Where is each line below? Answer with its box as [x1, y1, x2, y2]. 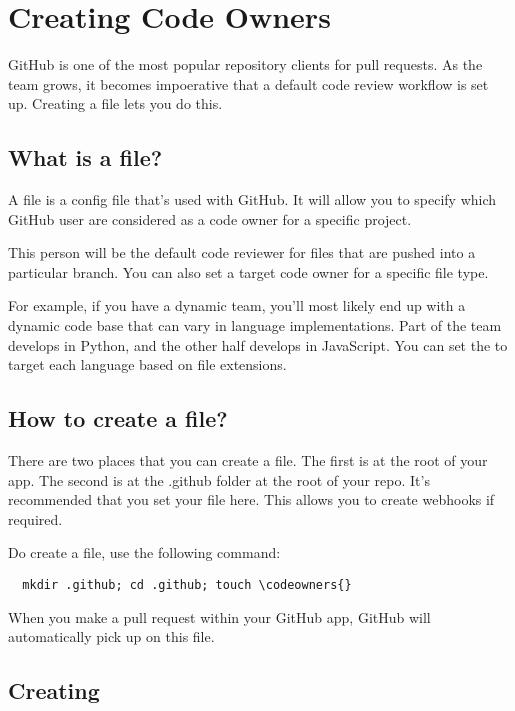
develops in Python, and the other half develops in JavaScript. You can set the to [8, 334, 508, 355]
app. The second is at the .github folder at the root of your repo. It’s [8, 469, 430, 490]
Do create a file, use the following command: [8, 542, 281, 563]
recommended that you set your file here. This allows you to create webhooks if [8, 489, 495, 510]
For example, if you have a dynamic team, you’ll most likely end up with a [8, 295, 466, 316]
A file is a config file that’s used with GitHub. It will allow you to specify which [8, 189, 497, 210]
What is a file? [8, 142, 163, 173]
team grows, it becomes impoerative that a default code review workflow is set [8, 73, 489, 94]
